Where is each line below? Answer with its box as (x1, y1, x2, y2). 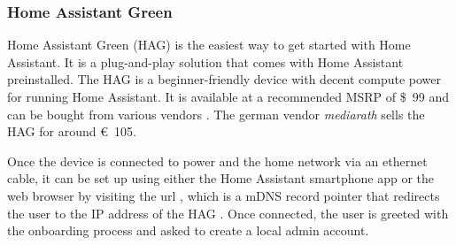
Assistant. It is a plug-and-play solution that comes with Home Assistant (7, 52, 404, 71)
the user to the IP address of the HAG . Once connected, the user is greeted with (7, 203, 449, 222)
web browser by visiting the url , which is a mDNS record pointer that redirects (7, 186, 440, 204)
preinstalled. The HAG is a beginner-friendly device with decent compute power (7, 70, 442, 88)
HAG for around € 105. (7, 122, 136, 141)
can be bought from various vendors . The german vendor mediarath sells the (7, 104, 425, 123)
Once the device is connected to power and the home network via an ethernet (7, 151, 428, 170)
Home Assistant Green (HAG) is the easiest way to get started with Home (7, 35, 411, 54)
